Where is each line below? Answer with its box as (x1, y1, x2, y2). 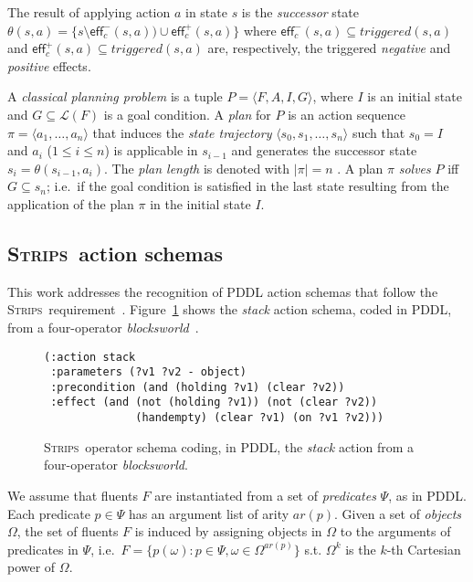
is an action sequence (288, 104, 406, 123)
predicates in (7, 539, 79, 558)
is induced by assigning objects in (134, 522, 322, 541)
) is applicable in (104, 141, 198, 160)
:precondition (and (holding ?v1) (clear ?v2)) (50, 380, 345, 394)
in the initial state (150, 194, 251, 213)
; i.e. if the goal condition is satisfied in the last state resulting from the (46, 176, 449, 196)
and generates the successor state (231, 141, 417, 160)
